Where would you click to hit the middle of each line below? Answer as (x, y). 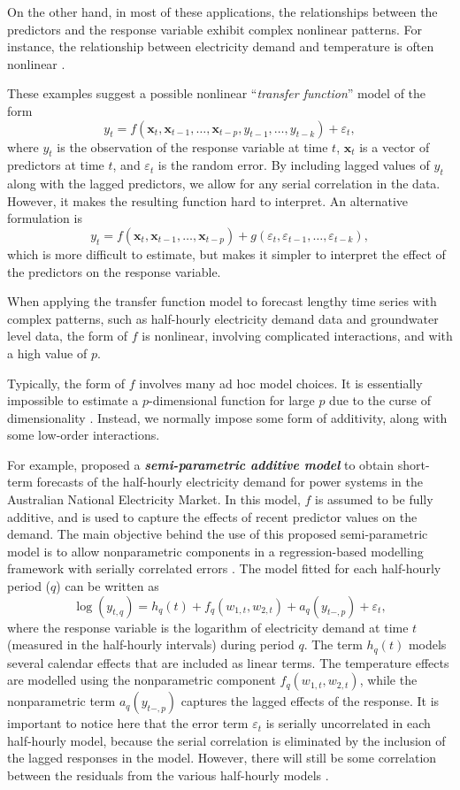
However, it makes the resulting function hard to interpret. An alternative (208, 200)
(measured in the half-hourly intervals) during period (151, 644)
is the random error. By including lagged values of (294, 165)
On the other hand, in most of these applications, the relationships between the (222, 12)
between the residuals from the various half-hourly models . (168, 775)
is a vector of (395, 146)
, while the (388, 680)
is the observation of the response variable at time (192, 146)
